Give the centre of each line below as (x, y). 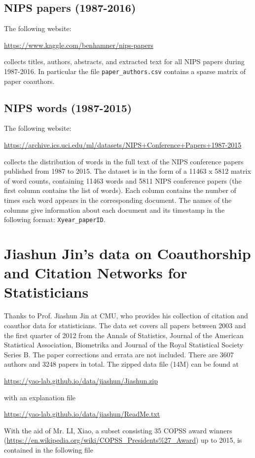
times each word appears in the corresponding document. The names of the (118, 200)
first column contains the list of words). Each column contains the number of (120, 190)
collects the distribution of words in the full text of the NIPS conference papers (124, 161)
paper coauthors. (29, 81)
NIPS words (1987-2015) (68, 107)
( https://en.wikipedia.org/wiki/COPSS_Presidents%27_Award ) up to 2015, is (123, 440)
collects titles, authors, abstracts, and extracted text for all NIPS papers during (124, 61)
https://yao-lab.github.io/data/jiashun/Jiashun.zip (81, 380)
